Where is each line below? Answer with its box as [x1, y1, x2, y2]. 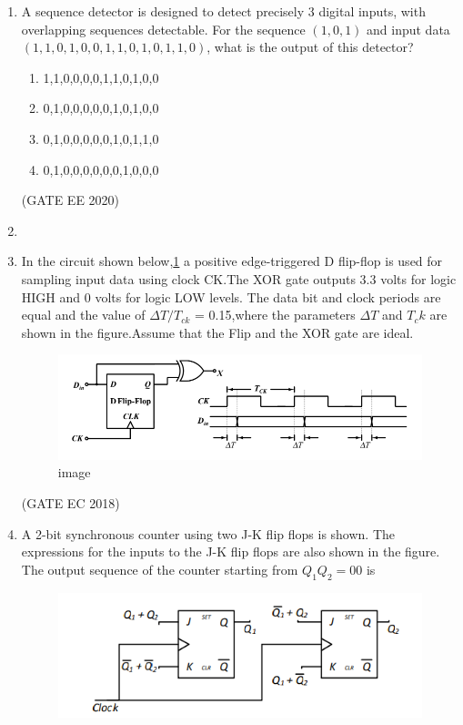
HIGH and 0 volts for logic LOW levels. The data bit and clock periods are [21, 287, 441, 306]
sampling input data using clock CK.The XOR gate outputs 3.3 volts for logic [21, 269, 457, 288]
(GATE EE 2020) [21, 190, 120, 209]
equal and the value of [21, 305, 146, 324]
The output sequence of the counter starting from [21, 559, 298, 578]
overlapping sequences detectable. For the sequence [21, 19, 306, 38]
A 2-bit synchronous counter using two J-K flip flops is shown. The [21, 524, 396, 543]
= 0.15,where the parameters [195, 305, 356, 324]
